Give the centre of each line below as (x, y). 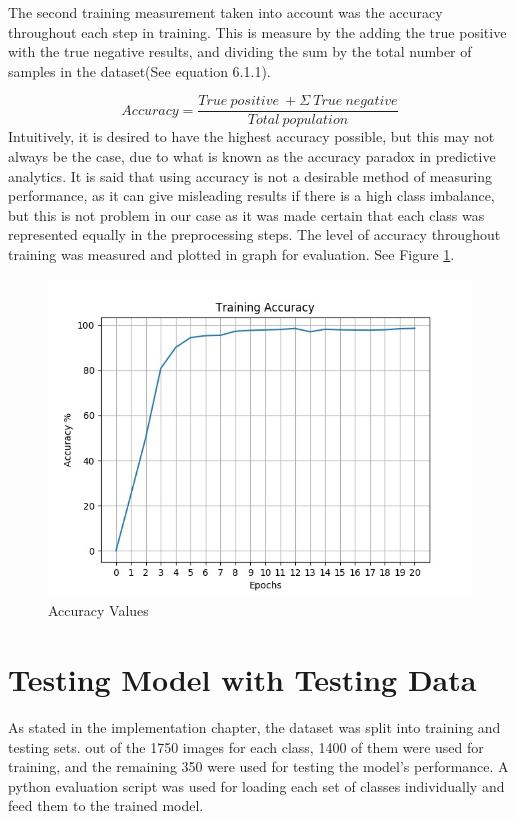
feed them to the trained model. (106, 805)
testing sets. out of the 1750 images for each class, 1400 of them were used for (246, 746)
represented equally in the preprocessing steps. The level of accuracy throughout (254, 234)
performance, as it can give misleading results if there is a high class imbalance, (251, 195)
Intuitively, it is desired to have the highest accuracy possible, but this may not (251, 136)
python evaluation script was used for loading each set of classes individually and (256, 785)
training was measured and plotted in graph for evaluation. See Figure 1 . (231, 254)
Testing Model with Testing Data (242, 678)
